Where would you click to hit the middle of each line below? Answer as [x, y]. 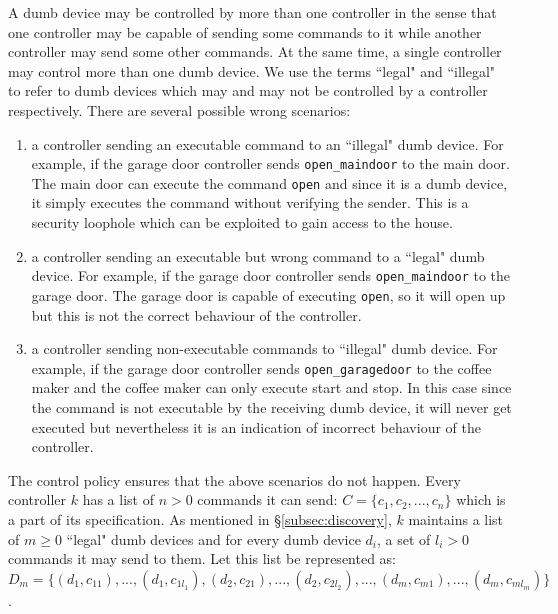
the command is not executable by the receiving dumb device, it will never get [271, 407]
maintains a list [456, 518]
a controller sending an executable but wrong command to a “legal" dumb [258, 255]
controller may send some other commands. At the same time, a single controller [255, 51]
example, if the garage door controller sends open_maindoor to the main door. [270, 163]
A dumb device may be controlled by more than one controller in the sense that [252, 12]
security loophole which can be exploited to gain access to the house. [242, 222]
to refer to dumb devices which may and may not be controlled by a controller [248, 90]
